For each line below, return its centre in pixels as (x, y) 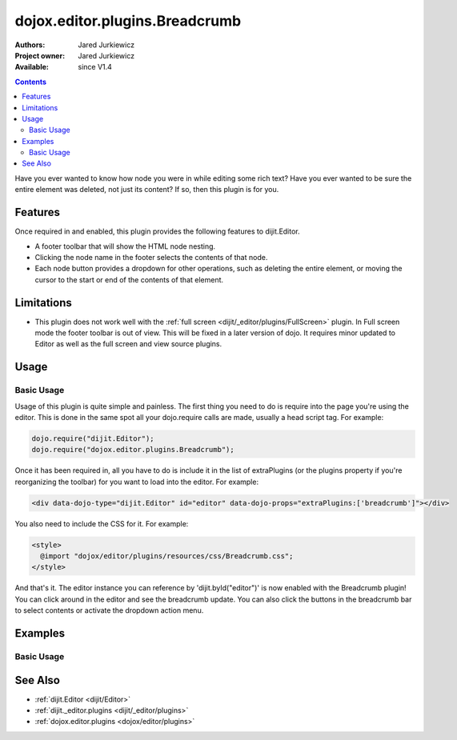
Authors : (30, 45)
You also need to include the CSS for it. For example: (102, 523)
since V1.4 (95, 67)
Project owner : (40, 55)
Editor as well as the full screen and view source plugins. (128, 344)
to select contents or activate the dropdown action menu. (109, 610)
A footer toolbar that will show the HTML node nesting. (125, 246)
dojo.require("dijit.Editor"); (93, 438)
